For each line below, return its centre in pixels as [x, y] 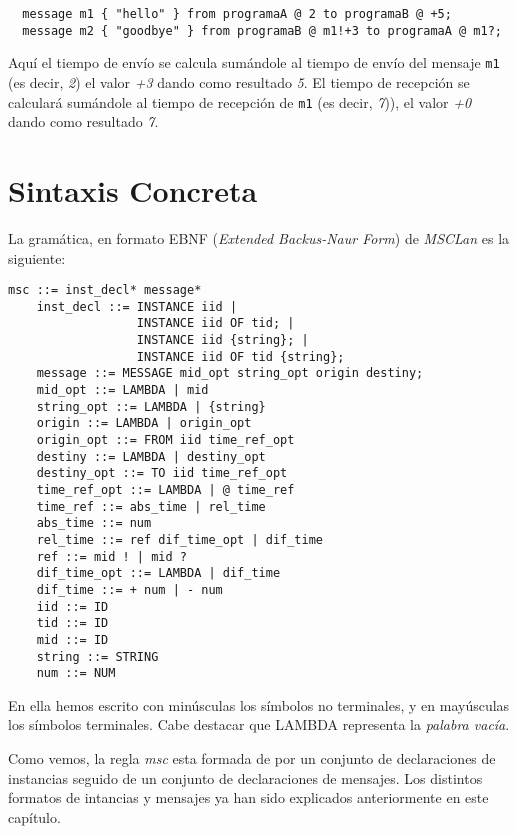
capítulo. [34, 816]
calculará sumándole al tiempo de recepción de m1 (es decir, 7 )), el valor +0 [240, 101]
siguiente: [37, 257]
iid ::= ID [72, 606]
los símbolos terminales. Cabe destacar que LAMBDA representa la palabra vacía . [259, 724]
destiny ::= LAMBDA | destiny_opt [151, 456]
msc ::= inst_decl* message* [105, 290]
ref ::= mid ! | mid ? [111, 556]
